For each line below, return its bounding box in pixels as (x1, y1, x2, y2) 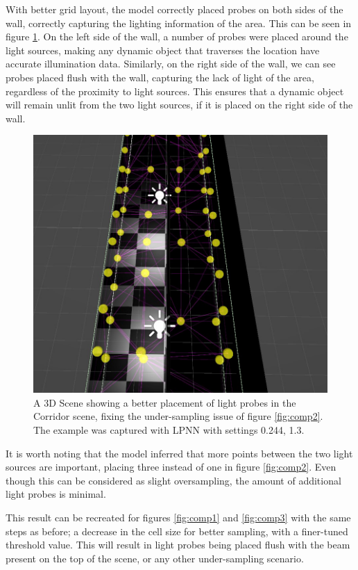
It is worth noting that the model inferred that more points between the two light (6, 446, 353, 460)
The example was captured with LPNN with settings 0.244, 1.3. (33, 423, 305, 437)
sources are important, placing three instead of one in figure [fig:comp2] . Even (6, 459, 336, 474)
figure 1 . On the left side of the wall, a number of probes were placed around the (6, 29, 348, 44)
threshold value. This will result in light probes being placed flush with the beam (6, 537, 350, 552)
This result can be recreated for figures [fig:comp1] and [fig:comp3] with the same (6, 510, 351, 524)
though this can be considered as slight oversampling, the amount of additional (6, 473, 341, 487)
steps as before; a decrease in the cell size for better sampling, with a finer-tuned (6, 523, 348, 538)
